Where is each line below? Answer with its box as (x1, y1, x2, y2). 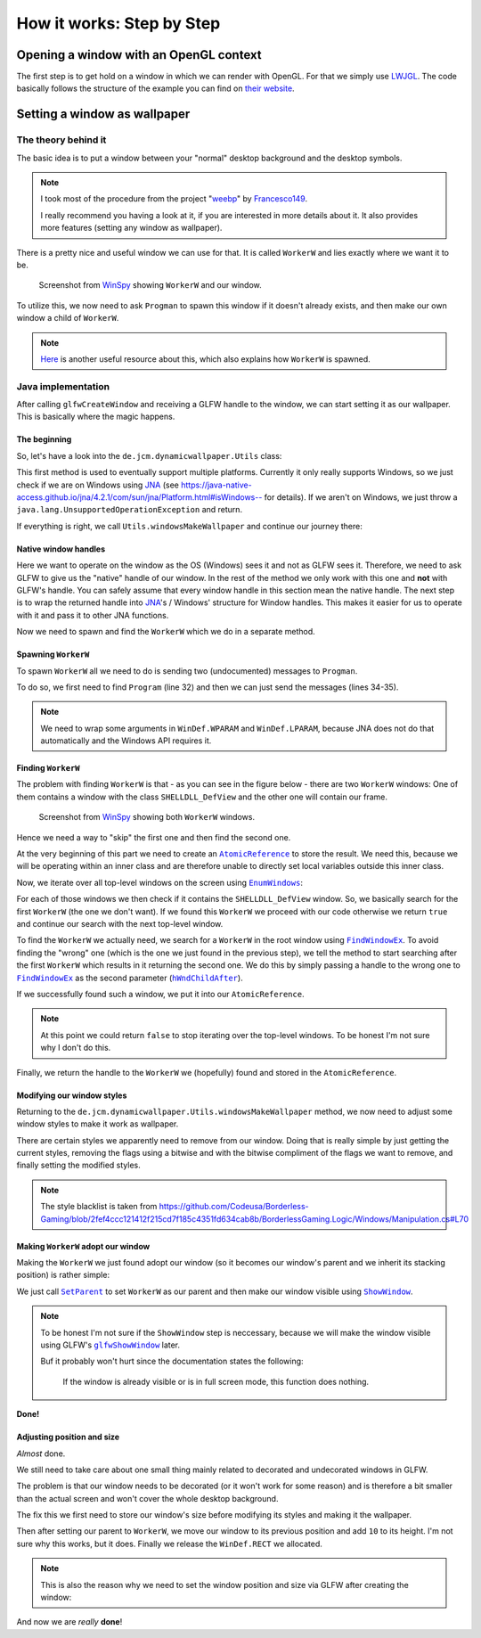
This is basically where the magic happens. (16, 411, 175, 422)
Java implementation (16, 380, 110, 392)
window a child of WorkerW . (16, 313, 119, 324)
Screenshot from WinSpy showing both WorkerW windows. (38, 812, 256, 823)
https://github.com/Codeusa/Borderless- (159, 1201, 309, 1212)
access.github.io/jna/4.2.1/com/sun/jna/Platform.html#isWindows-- (16, 492, 263, 503)
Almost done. (16, 1448, 66, 1459)
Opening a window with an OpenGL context (16, 47, 262, 62)
